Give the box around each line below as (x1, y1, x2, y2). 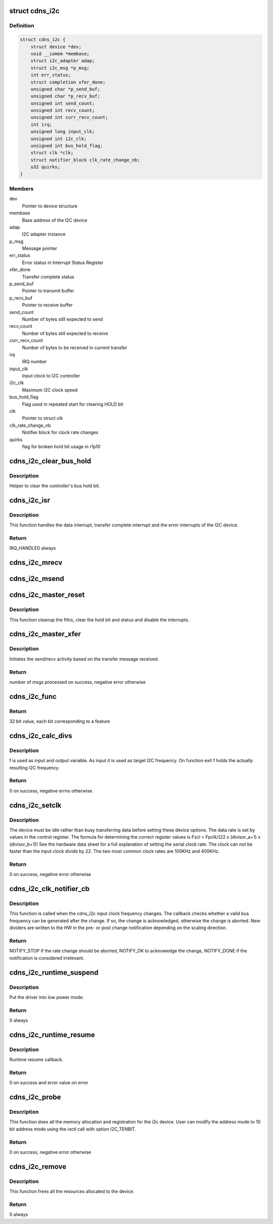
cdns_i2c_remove (9, 1162, 67, 1171)
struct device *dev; (30, 43, 82, 50)
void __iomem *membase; (30, 51, 89, 57)
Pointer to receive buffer (22, 302, 73, 308)
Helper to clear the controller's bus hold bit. (9, 483, 101, 489)
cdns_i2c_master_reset (9, 591, 85, 599)
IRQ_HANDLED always (9, 545, 56, 551)
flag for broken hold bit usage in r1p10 (22, 444, 101, 450)
